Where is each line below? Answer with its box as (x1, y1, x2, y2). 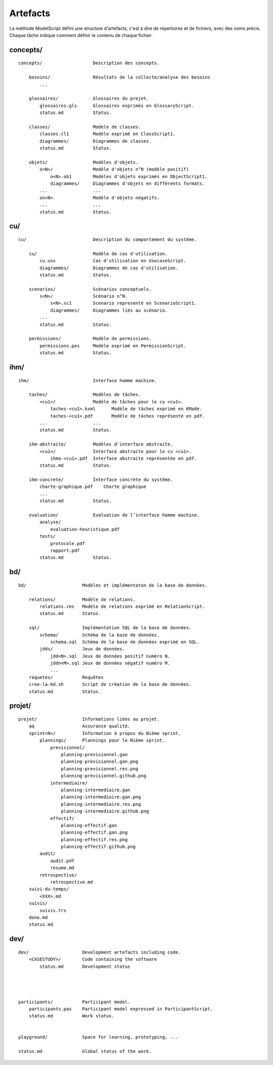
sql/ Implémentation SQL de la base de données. (28, 625, 192, 631)
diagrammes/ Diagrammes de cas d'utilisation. (39, 265, 178, 271)
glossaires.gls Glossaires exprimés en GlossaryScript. (39, 103, 195, 108)
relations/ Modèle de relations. (28, 596, 136, 602)
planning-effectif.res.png (61, 837, 128, 842)
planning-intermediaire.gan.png (61, 794, 141, 800)
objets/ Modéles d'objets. (28, 159, 139, 165)
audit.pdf (50, 858, 75, 864)
